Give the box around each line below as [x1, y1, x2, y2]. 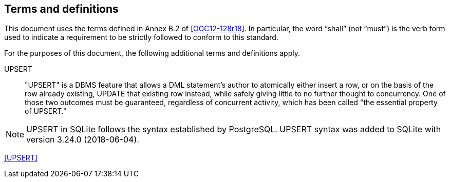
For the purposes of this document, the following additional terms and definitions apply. [4, 49, 300, 58]
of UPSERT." [25, 107, 67, 116]
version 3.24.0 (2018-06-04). [26, 134, 139, 145]
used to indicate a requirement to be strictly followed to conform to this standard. [4, 33, 278, 42]
